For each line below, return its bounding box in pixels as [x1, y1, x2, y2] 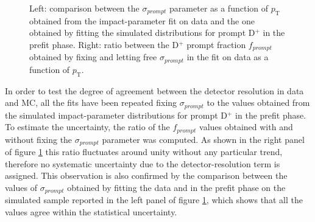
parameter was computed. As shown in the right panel [102, 133, 305, 145]
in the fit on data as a [186, 50, 269, 63]
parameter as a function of [169, 2, 269, 14]
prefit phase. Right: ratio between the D [29, 38, 179, 50]
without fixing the [5, 133, 73, 145]
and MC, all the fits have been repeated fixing [5, 96, 177, 109]
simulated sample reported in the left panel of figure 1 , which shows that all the [5, 193, 303, 206]
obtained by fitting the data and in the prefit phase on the [67, 181, 286, 194]
